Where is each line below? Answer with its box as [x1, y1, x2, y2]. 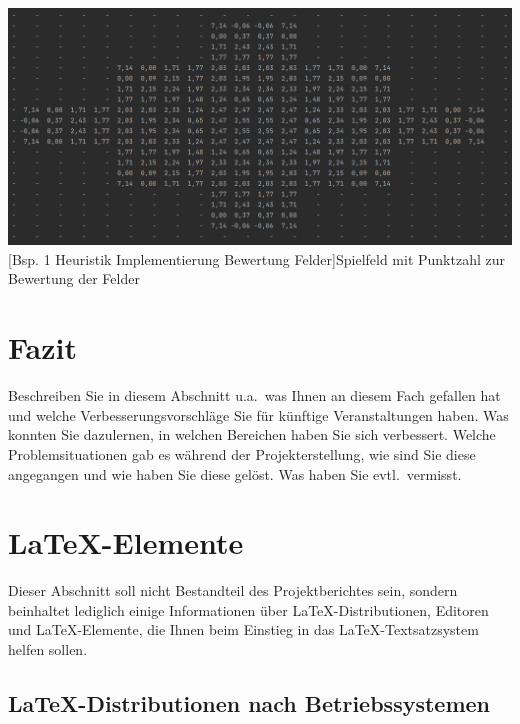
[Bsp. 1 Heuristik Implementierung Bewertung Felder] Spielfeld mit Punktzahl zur [8, 248, 506, 269]
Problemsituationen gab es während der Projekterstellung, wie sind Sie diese [8, 443, 476, 464]
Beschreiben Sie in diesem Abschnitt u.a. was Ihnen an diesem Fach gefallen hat [8, 385, 501, 406]
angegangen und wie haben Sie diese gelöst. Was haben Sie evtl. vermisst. [8, 463, 462, 484]
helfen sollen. [8, 639, 88, 660]
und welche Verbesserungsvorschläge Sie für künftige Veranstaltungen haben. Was [8, 404, 509, 425]
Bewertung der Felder [8, 268, 140, 289]
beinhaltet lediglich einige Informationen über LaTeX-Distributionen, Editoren [8, 599, 489, 620]
